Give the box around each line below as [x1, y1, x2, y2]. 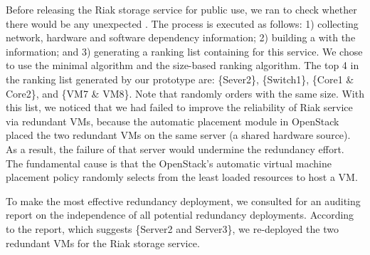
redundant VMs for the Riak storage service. [6, 235, 200, 250]
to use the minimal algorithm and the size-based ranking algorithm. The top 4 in [6, 58, 359, 73]
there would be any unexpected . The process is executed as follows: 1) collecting [6, 16, 359, 31]
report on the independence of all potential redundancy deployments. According [6, 207, 354, 222]
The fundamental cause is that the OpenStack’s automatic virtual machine [6, 155, 332, 170]
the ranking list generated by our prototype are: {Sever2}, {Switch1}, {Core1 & [6, 71, 354, 86]
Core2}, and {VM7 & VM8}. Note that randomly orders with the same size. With [6, 85, 364, 100]
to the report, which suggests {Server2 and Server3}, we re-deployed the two [6, 221, 339, 236]
